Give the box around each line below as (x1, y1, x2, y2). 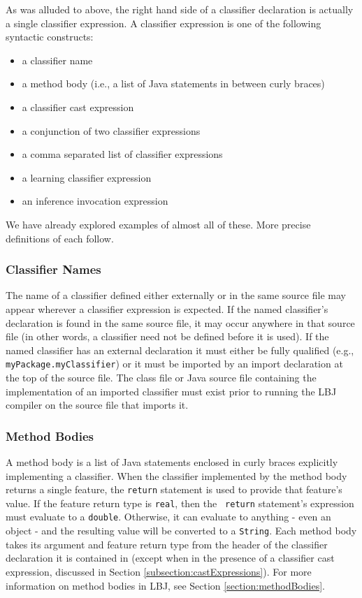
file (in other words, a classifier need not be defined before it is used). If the (6, 329, 329, 344)
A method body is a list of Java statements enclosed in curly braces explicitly (6, 454, 338, 469)
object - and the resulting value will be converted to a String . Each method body (6, 523, 357, 538)
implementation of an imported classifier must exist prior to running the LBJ (6, 384, 337, 398)
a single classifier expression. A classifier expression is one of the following (6, 15, 321, 30)
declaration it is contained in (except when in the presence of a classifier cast (6, 550, 335, 565)
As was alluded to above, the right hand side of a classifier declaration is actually (6, 2, 354, 16)
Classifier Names (6, 261, 101, 278)
